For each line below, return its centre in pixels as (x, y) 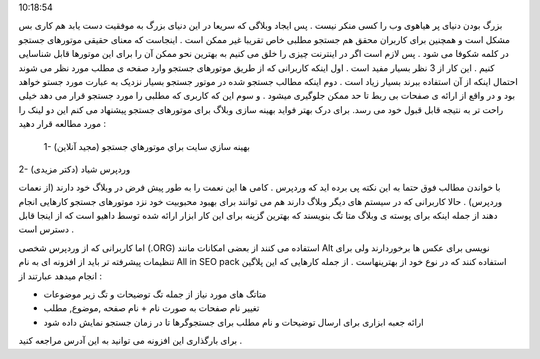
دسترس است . (46, 229)
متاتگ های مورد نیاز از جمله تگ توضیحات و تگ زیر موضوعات (155, 294)
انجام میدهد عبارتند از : (60, 276)
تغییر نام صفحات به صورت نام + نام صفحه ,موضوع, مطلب (151, 308)
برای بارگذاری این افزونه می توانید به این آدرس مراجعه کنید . (130, 341)
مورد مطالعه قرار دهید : (62, 124)
